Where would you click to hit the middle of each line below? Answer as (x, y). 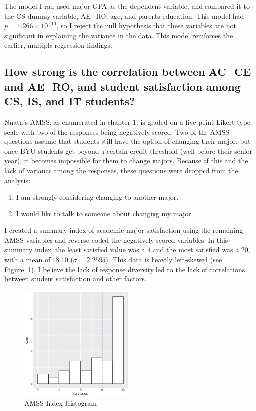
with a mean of (27, 259)
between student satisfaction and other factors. (76, 279)
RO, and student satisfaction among (147, 86)
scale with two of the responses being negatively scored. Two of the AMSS (117, 131)
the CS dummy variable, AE (48, 16)
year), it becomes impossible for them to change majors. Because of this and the (126, 161)
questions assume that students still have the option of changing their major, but (128, 141)
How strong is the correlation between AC (115, 72)
